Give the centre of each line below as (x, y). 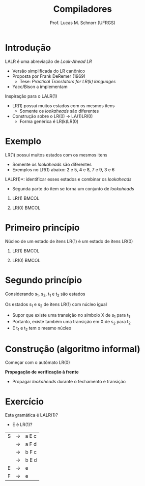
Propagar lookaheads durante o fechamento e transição (69, 382)
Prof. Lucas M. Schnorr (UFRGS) (83, 23)
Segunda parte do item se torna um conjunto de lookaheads (73, 188)
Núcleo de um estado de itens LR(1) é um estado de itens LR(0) (69, 241)
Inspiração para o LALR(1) (31, 96)
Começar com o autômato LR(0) (38, 363)
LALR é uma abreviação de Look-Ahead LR (49, 61)
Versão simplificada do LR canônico (48, 71)
